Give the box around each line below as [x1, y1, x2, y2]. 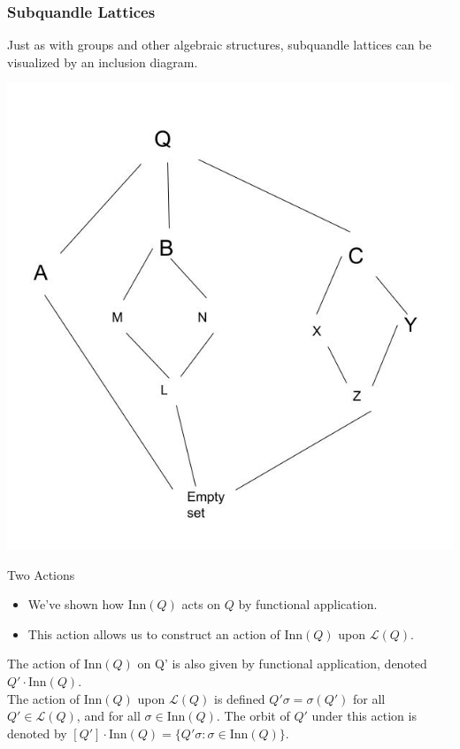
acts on [181, 595, 221, 614]
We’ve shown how [27, 595, 124, 614]
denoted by [7, 723, 67, 742]
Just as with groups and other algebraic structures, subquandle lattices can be [7, 35, 432, 54]
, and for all [76, 707, 141, 725]
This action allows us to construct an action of [27, 624, 280, 643]
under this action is [311, 707, 417, 725]
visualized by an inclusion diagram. [7, 52, 198, 71]
